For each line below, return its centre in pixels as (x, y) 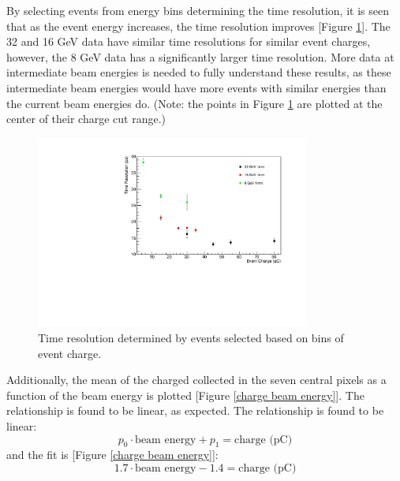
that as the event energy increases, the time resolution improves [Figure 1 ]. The (198, 26)
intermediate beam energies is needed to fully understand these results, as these (199, 72)
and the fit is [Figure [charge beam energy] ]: (112, 455)
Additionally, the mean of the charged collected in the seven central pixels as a (196, 380)
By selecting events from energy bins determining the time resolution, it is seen (198, 10)
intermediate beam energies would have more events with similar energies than (196, 87)
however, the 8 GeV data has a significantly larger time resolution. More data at (200, 56)
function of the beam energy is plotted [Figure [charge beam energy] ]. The (185, 395)
